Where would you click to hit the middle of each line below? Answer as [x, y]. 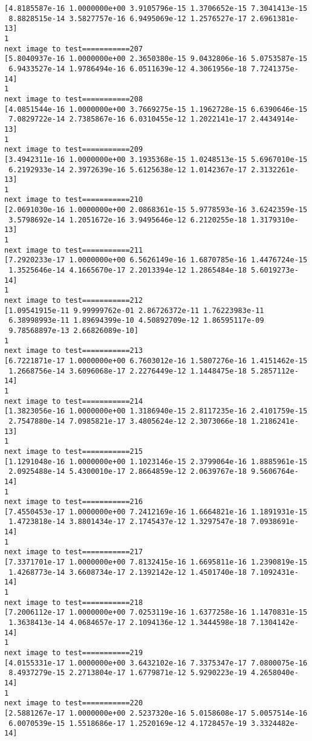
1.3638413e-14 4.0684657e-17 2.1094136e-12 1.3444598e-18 [128, 623]
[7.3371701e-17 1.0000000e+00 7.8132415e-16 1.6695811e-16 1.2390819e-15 [156, 562]
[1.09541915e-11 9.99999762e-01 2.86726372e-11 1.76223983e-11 [134, 310]
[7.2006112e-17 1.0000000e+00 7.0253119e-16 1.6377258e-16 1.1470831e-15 [156, 613]
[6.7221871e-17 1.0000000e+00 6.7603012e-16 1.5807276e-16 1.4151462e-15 [156, 361]
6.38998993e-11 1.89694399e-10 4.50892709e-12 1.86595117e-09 [136, 321]
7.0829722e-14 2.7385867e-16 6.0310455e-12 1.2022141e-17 [128, 119]
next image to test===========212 [74, 301]
